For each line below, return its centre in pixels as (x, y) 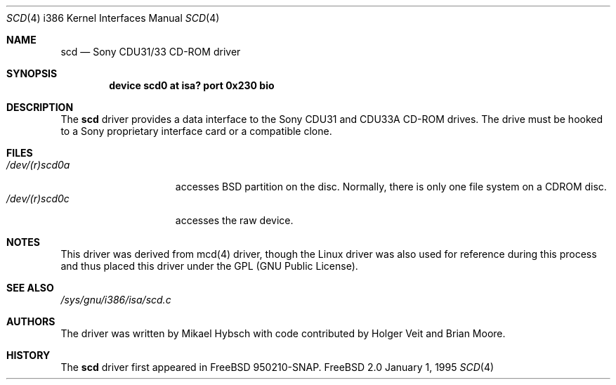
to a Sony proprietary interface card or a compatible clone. (196, 131)
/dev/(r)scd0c (38, 198)
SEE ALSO (30, 288)
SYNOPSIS (32, 73)
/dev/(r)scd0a (38, 165)
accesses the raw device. (234, 220)
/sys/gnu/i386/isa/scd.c (116, 300)
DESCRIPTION (40, 107)
